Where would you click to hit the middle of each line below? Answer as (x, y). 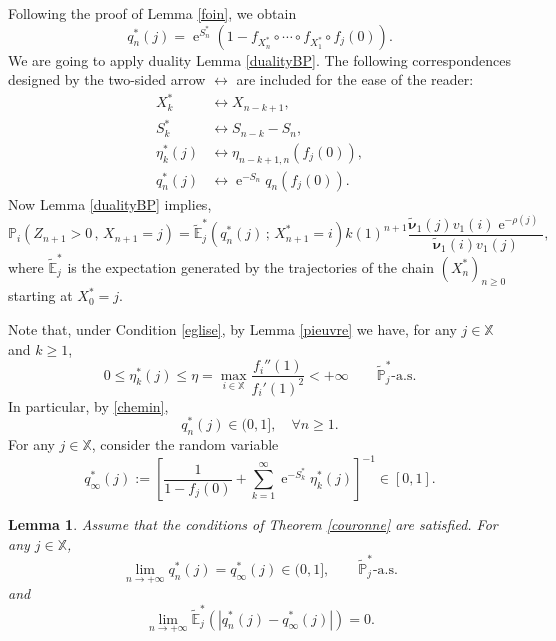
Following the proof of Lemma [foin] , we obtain (152, 13)
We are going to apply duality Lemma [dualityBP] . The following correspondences (259, 59)
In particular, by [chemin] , (88, 405)
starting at (40, 295)
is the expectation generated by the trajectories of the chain (250, 266)
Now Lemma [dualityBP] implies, (110, 203)
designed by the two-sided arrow (107, 79)
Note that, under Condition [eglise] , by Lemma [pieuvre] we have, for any (232, 328)
